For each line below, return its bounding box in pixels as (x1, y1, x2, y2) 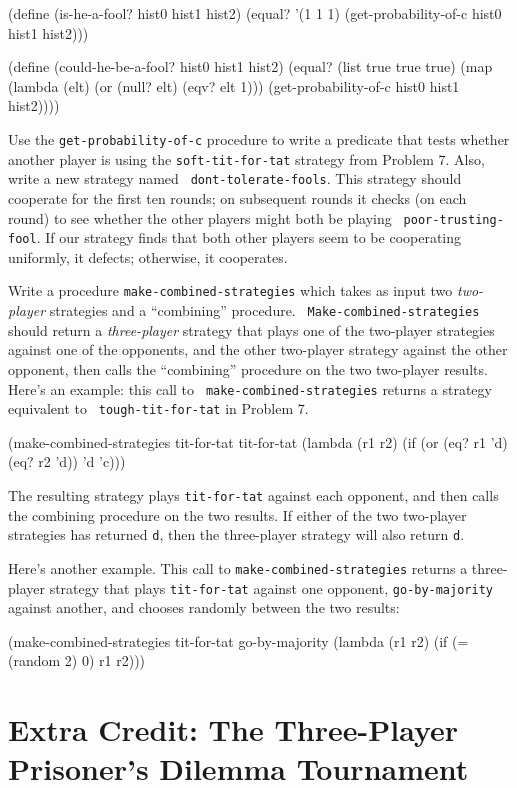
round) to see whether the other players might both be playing (8, 207, 392, 228)
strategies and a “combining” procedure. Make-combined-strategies (49, 300, 480, 321)
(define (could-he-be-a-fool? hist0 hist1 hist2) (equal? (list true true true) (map (8, 56, 493, 77)
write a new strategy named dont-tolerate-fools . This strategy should (8, 168, 462, 189)
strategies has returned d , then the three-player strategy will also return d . (8, 524, 465, 545)
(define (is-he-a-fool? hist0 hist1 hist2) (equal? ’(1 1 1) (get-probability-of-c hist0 (8, 3, 502, 23)
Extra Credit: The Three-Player (8, 709, 459, 750)
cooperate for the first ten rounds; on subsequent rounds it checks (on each (8, 187, 467, 208)
